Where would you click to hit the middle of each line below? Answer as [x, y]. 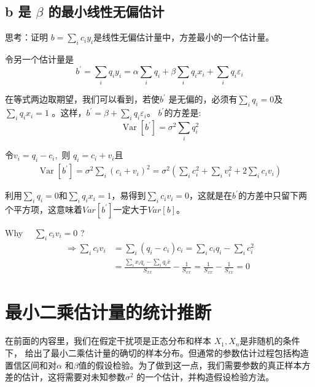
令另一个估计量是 [39, 59]
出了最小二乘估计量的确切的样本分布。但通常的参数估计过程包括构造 [171, 353]
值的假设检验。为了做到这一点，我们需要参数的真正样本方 [194, 365]
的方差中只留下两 [272, 195]
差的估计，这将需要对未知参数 [65, 377]
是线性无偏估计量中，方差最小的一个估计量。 [184, 37]
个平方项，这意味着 [44, 209]
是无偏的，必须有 [203, 99]
